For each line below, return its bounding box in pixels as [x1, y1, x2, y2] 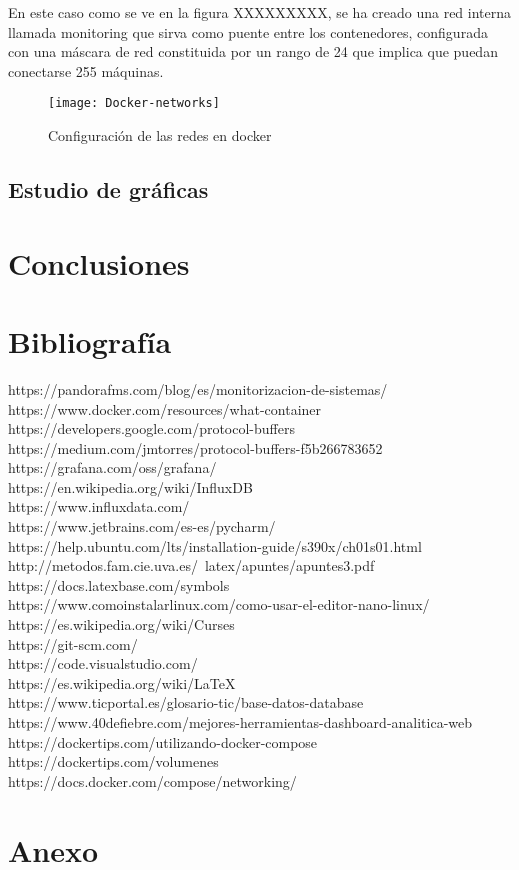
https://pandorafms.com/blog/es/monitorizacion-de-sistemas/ [8, 378, 388, 399]
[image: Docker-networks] [48, 96, 220, 111]
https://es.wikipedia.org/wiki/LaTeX [8, 672, 236, 693]
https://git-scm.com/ [8, 633, 138, 654]
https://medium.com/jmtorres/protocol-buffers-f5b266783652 [8, 437, 383, 458]
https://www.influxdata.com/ [8, 496, 190, 517]
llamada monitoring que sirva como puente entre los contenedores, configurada [8, 21, 488, 42]
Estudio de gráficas [8, 174, 209, 205]
